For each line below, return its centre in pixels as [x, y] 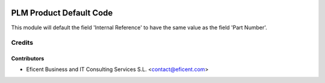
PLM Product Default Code [62, 13]
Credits [22, 43]
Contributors [28, 59]
